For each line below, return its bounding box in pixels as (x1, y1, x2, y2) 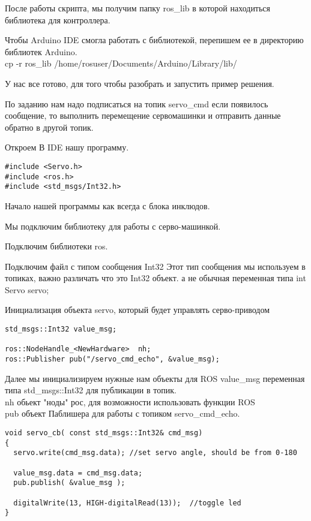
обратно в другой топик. (5, 121, 94, 133)
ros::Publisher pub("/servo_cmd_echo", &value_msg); (5, 355, 220, 364)
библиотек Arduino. (5, 45, 77, 58)
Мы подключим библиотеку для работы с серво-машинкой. (5, 219, 221, 232)
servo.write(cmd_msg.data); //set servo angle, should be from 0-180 (13, 448, 297, 457)
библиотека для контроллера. (5, 13, 110, 26)
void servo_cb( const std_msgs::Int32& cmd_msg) (5, 429, 203, 438)
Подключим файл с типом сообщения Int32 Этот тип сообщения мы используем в (5, 260, 306, 272)
